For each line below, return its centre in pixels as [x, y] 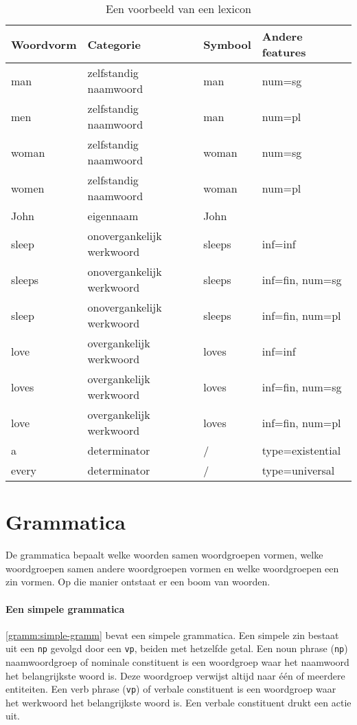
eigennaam [113, 216]
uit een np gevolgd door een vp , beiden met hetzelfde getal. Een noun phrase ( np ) [177, 648]
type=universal [298, 470]
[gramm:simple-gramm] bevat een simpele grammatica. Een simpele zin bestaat [172, 635]
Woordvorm [44, 44]
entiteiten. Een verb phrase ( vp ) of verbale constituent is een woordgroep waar [171, 689]
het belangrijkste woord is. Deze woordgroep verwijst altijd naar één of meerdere [175, 675]
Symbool [227, 44]
